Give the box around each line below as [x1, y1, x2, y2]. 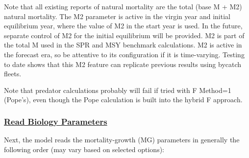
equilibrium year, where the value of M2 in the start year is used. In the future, [4, 21, 243, 31]
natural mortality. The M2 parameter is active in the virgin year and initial [4, 11, 230, 21]
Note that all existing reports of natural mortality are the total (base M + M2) [4, 1, 242, 11]
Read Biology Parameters [4, 115, 107, 127]
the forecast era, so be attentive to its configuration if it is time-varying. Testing [4, 49, 245, 59]
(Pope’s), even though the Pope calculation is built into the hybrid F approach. [4, 94, 243, 105]
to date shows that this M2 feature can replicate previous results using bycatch [4, 59, 242, 69]
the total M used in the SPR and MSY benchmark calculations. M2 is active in [4, 40, 242, 50]
